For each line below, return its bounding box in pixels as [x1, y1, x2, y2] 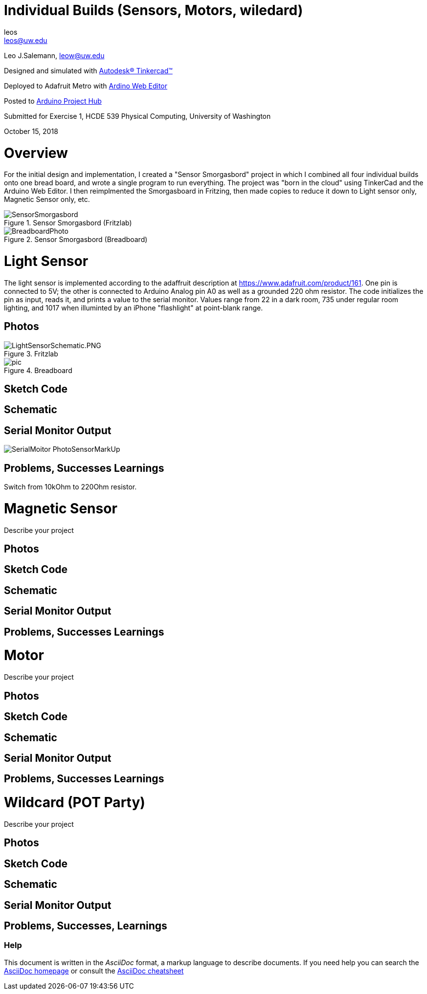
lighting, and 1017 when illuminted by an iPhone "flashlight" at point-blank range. [4, 303, 263, 312]
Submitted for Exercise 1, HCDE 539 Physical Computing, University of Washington [4, 111, 271, 120]
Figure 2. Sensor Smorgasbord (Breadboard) [4, 235, 148, 244]
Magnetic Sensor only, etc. [4, 195, 90, 204]
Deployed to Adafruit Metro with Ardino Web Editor [4, 81, 168, 90]
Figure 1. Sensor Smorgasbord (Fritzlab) [4, 219, 132, 227]
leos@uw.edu [4, 36, 47, 44]
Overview [4, 144, 68, 161]
